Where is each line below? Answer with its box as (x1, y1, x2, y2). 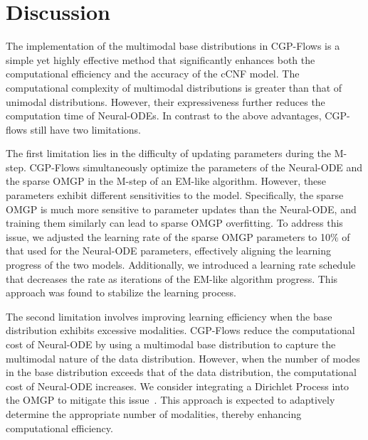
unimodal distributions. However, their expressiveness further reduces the (6, 94, 325, 109)
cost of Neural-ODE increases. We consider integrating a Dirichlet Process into (6, 378, 349, 393)
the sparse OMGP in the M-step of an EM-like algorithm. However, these (6, 173, 327, 188)
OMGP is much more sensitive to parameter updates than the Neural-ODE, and (6, 201, 357, 216)
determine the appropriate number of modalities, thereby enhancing (6, 406, 302, 421)
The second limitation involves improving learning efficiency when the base (6, 308, 332, 323)
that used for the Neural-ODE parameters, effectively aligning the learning (6, 243, 331, 258)
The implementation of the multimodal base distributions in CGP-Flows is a (6, 38, 340, 53)
